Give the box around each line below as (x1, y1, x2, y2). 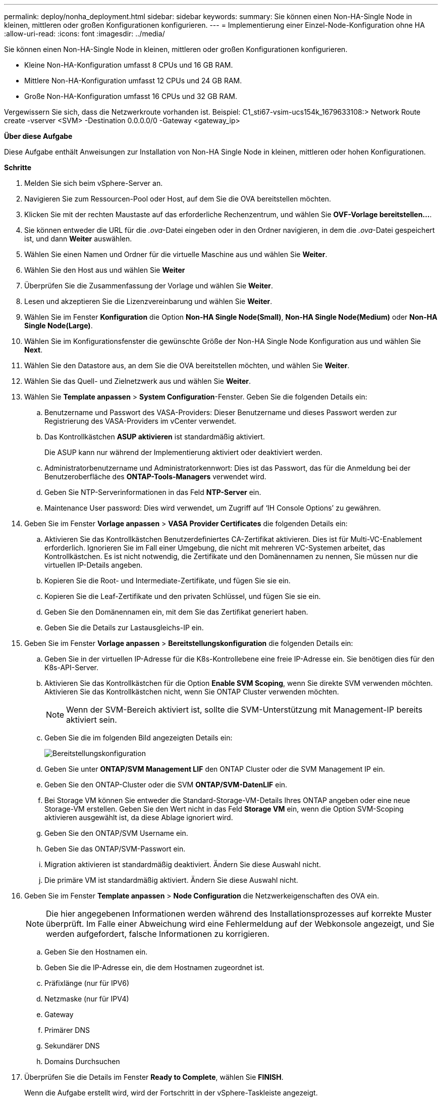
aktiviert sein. (66, 715, 117, 725)
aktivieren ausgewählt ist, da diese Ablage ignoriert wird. (44, 813, 233, 822)
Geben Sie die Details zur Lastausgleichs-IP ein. (44, 623, 204, 632)
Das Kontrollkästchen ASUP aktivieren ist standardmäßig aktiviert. (44, 432, 265, 441)
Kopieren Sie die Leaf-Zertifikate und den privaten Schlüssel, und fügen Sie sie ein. (44, 592, 321, 600)
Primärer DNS (44, 1026, 90, 1034)
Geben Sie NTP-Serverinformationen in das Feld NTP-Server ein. (44, 488, 261, 496)
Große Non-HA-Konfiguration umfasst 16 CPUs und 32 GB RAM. (24, 92, 237, 101)
